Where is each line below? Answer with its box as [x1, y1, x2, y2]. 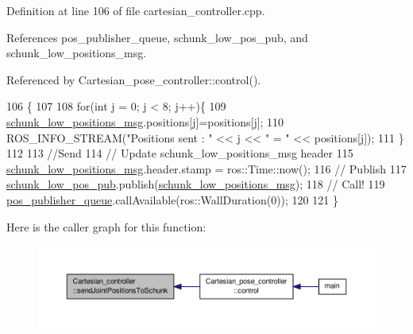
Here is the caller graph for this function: [6, 218, 206, 235]
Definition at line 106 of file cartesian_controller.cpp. [6, 2, 265, 18]
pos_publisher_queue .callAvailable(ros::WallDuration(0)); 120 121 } [6, 191, 338, 208]
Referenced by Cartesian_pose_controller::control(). [6, 71, 261, 87]
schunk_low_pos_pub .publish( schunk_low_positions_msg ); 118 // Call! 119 [6, 176, 385, 192]
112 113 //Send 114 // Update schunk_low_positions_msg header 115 [6, 145, 353, 161]
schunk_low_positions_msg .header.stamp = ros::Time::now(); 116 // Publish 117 [6, 160, 407, 177]
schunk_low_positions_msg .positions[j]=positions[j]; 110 [6, 113, 284, 130]
